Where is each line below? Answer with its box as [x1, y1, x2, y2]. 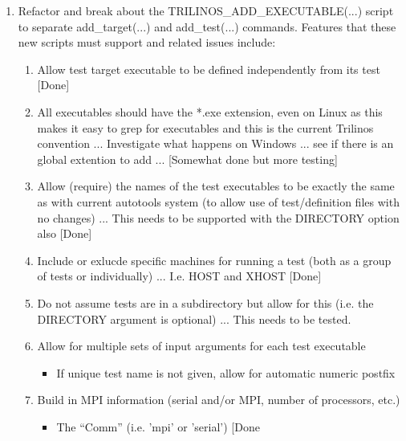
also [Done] [37, 225, 92, 242]
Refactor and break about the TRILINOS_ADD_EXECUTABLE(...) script [18, 2, 394, 18]
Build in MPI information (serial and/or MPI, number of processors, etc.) [37, 391, 400, 408]
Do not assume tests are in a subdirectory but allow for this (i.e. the [37, 294, 374, 311]
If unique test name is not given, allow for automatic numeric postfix [56, 364, 396, 381]
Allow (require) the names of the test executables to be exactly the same [37, 178, 395, 194]
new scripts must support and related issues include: [18, 34, 276, 51]
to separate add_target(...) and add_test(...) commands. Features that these [18, 18, 396, 35]
